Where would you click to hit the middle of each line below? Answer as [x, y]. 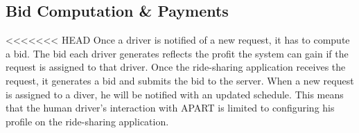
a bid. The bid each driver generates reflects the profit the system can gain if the [177, 53]
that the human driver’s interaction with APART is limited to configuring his [170, 108]
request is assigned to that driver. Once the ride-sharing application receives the [176, 67]
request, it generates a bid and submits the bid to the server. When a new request [180, 80]
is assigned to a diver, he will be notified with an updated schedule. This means [175, 94]
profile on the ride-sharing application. [87, 121]
